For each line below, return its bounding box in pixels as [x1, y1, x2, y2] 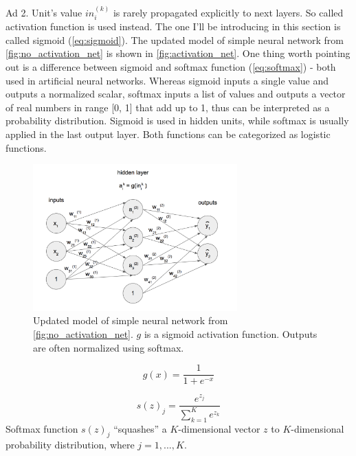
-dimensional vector [178, 421, 260, 435]
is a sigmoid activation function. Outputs [144, 326, 318, 341]
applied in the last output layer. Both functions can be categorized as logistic [5, 126, 331, 141]
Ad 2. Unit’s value [5, 5, 82, 19]
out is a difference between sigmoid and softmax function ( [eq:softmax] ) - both [5, 60, 336, 74]
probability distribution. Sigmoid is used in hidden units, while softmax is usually [5, 113, 349, 128]
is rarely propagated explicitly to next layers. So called [113, 5, 344, 19]
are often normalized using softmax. [33, 340, 184, 354]
